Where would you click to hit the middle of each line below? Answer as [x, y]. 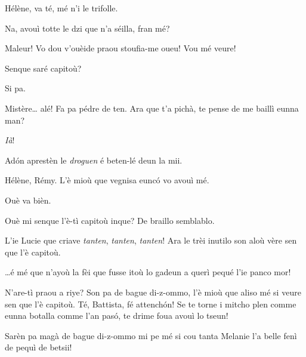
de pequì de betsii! [38, 347]
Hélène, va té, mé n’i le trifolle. [61, 8]
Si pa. [16, 88]
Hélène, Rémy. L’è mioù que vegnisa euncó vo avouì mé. [107, 180]
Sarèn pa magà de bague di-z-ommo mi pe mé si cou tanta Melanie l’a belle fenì [151, 335]
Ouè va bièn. [28, 200]
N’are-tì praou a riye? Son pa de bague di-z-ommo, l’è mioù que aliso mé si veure [153, 292]
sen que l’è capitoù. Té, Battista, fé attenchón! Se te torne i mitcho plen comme [151, 304]
